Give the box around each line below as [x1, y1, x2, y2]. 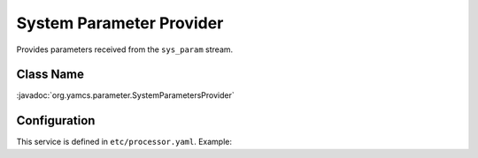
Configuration [16, 113, 96, 128]
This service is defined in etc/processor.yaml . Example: [16, 137, 233, 147]
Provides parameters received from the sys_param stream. [16, 44, 234, 55]
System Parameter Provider [16, 13, 224, 33]
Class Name [16, 67, 84, 82]
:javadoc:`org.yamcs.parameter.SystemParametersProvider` [16, 90, 235, 101]
